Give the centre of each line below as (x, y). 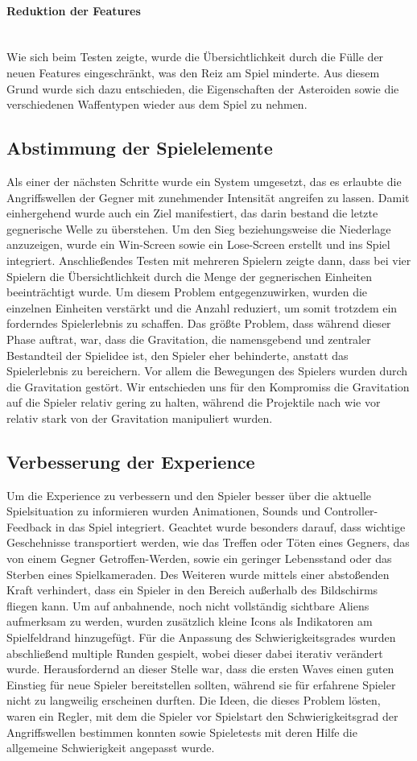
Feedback (29, 526)
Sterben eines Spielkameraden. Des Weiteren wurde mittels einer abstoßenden (198, 574)
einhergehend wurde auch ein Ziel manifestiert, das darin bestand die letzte (192, 213)
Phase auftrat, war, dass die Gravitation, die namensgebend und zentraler (189, 339)
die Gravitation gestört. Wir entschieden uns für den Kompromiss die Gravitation (208, 386)
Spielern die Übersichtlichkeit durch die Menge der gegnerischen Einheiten (190, 276)
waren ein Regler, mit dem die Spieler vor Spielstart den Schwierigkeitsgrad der (202, 716)
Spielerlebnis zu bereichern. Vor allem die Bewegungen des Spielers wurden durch (207, 371)
